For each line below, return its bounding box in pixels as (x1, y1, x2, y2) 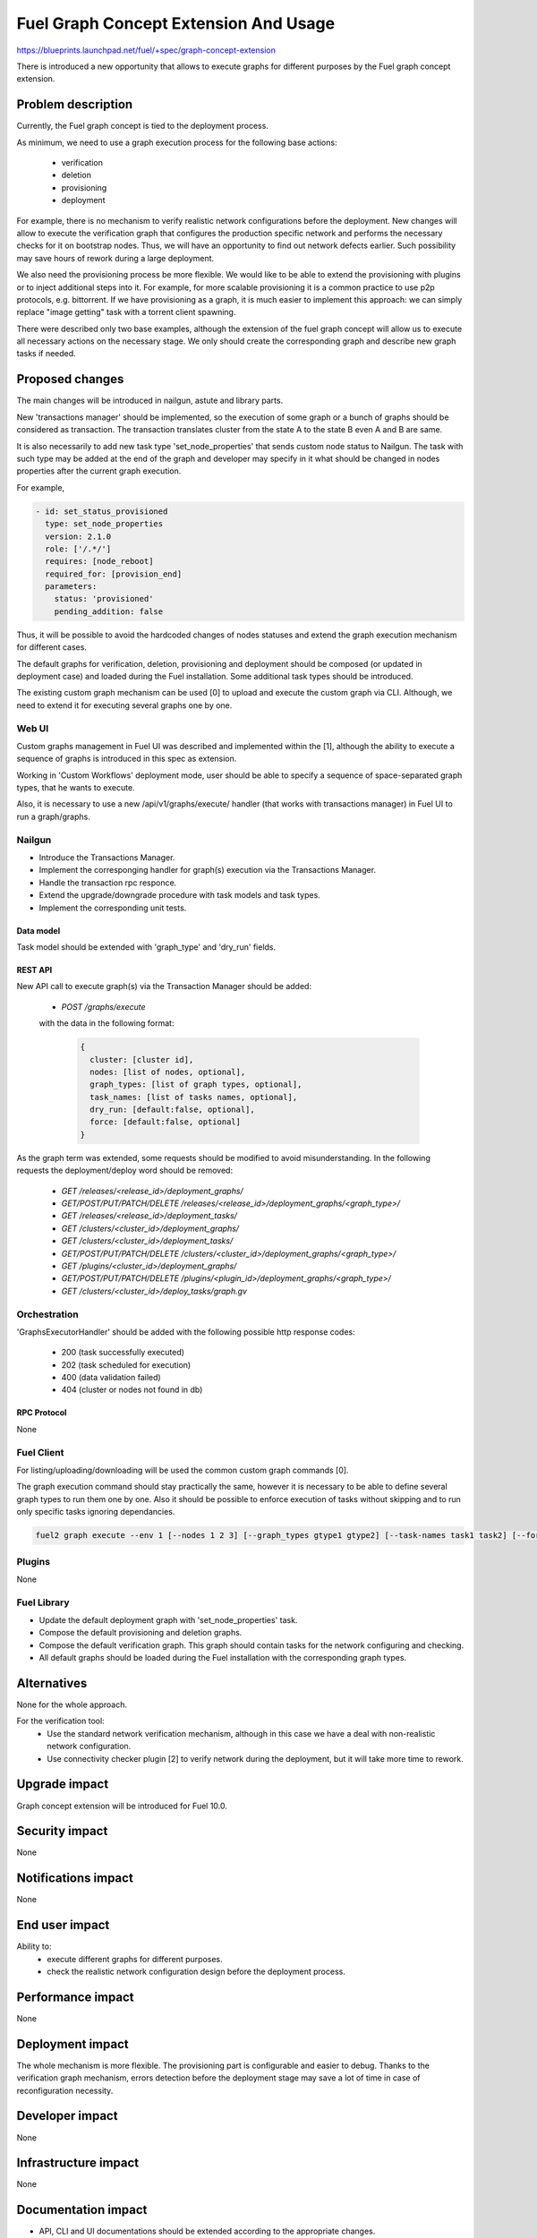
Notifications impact (16, 1871, 133, 1886)
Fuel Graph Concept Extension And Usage (16, 13, 336, 33)
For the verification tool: (16, 1715, 105, 1727)
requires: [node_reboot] (45, 556, 154, 567)
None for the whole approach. (16, 1699, 128, 1710)
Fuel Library (16, 1596, 70, 1609)
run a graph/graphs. (16, 811, 91, 822)
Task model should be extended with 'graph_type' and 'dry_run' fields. (16, 941, 277, 952)
